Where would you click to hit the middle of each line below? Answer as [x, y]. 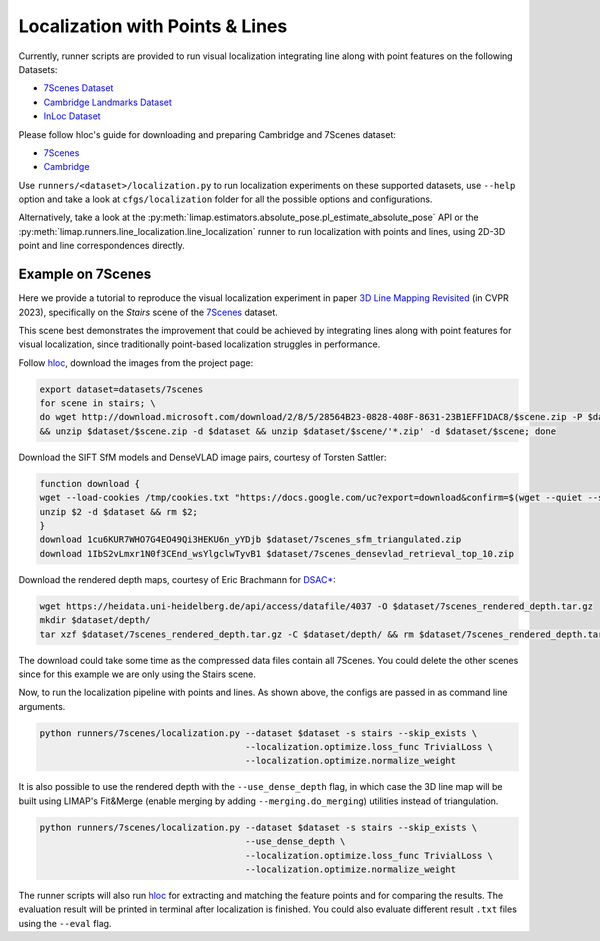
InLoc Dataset [72, 116]
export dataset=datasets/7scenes [121, 389]
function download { [89, 483]
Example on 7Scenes [85, 274]
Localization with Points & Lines [153, 26]
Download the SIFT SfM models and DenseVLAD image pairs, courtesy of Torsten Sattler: [202, 457]
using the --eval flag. [65, 923]
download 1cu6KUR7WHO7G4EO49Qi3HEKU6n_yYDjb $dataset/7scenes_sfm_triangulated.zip [250, 539]
